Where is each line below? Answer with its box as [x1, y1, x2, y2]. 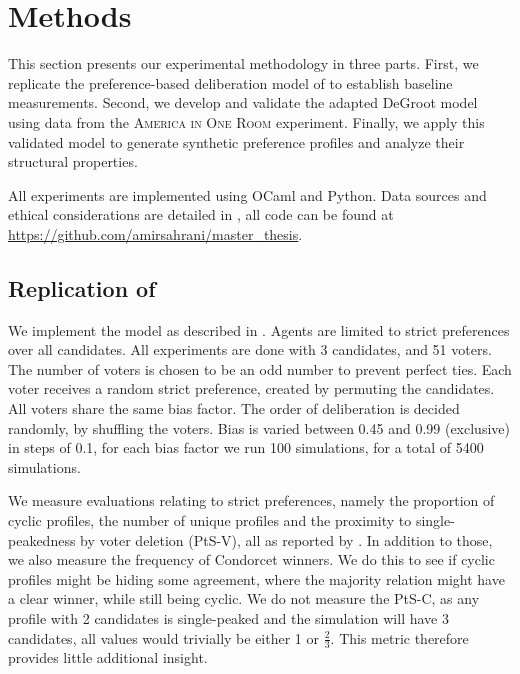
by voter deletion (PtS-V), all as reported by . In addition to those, [80, 529, 493, 550]
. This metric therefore [330, 627, 469, 648]
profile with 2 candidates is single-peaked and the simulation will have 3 [8, 607, 449, 628]
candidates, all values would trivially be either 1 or [8, 627, 320, 648]
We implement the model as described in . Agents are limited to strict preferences [8, 319, 510, 340]
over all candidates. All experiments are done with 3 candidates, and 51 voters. [8, 339, 492, 360]
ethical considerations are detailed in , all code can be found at [8, 204, 394, 225]
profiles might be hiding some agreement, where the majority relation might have [8, 568, 505, 589]
